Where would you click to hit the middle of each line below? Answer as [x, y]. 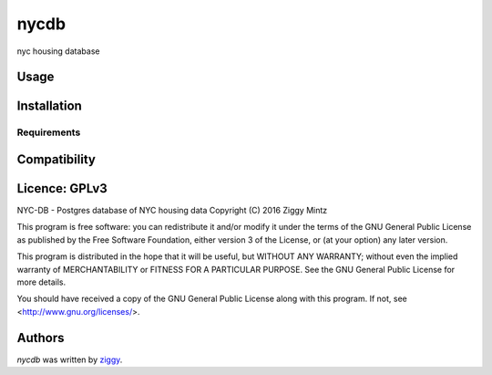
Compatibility [56, 159]
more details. [41, 282]
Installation [49, 106]
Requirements [49, 132]
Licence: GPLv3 [62, 188]
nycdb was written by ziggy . [70, 359]
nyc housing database [58, 51]
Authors [41, 338]
